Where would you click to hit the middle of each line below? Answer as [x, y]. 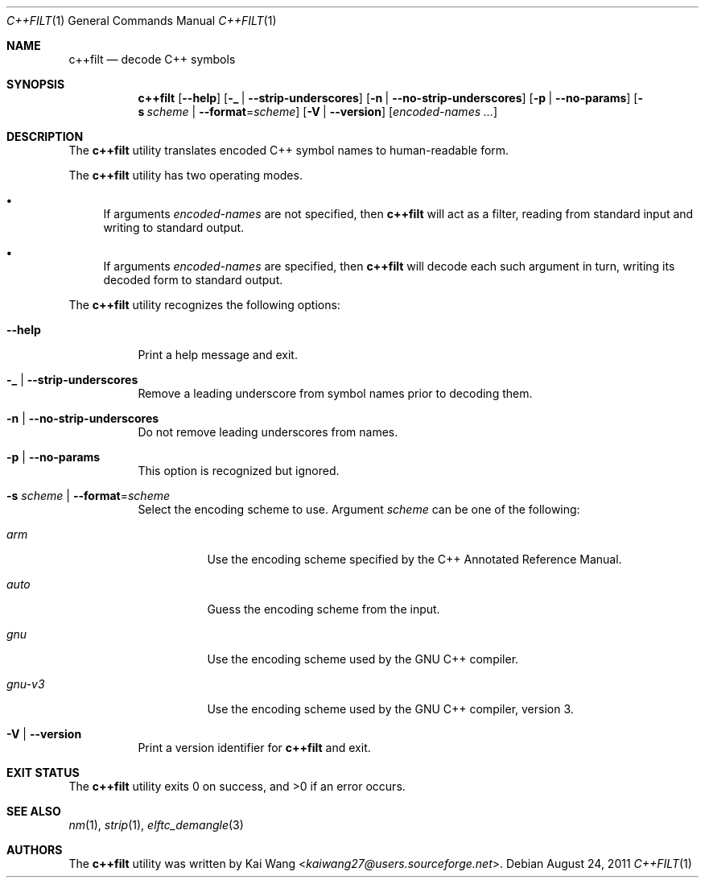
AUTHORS [35, 850]
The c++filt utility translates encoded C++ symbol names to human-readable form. [289, 150]
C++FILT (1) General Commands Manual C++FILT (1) [142, 21]
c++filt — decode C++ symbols [152, 59]
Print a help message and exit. [218, 355]
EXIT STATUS [43, 772]
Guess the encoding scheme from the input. [324, 609]
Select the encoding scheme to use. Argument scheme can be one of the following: [359, 509]
